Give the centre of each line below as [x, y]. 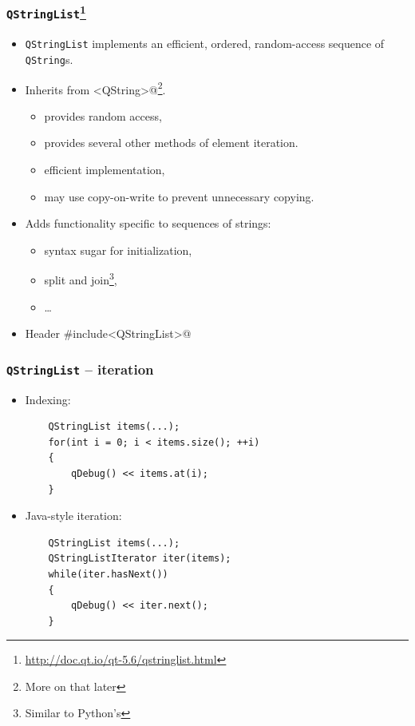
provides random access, [103, 115]
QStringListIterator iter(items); [140, 559]
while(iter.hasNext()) [108, 574]
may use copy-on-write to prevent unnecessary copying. [179, 196]
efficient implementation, [105, 169]
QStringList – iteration [80, 369]
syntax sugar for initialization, [118, 250]
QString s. [49, 59]
